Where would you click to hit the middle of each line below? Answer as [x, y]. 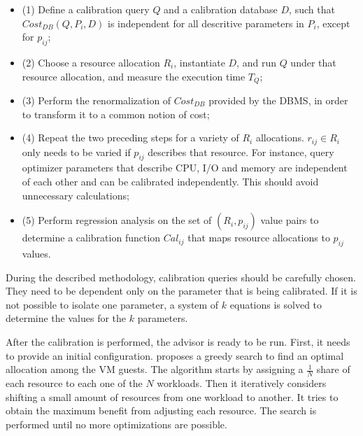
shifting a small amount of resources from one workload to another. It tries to [172, 396]
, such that [312, 9]
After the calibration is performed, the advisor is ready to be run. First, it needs [178, 342]
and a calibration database [221, 9]
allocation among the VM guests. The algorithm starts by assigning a [155, 369]
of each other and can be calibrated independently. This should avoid [170, 182]
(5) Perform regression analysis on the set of [117, 220]
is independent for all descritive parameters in [206, 23]
